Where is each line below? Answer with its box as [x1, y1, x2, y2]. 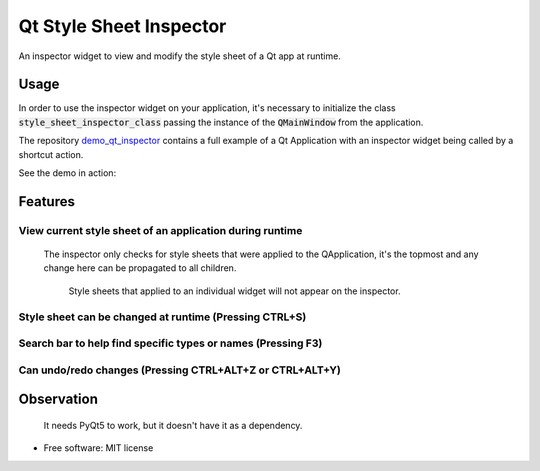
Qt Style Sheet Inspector [18, 15, 227, 37]
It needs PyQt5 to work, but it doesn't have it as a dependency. [43, 419, 303, 431]
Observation [18, 391, 99, 408]
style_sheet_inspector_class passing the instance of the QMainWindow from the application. [18, 116, 424, 128]
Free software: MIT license [43, 442, 154, 454]
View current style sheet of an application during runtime [18, 223, 303, 237]
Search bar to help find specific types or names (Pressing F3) [18, 336, 323, 350]
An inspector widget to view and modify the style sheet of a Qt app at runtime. [18, 50, 342, 62]
